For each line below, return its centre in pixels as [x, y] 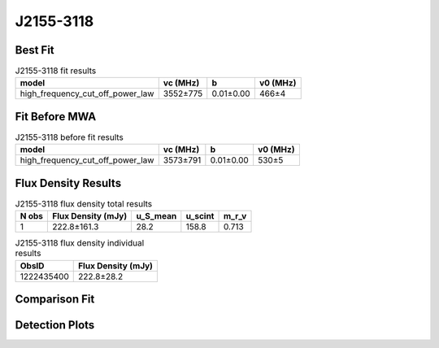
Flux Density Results [68, 183]
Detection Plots [55, 325]
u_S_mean [156, 216]
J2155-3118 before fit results [69, 137]
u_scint [200, 216]
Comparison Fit [55, 300]
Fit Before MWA [56, 117]
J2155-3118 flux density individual [80, 243]
